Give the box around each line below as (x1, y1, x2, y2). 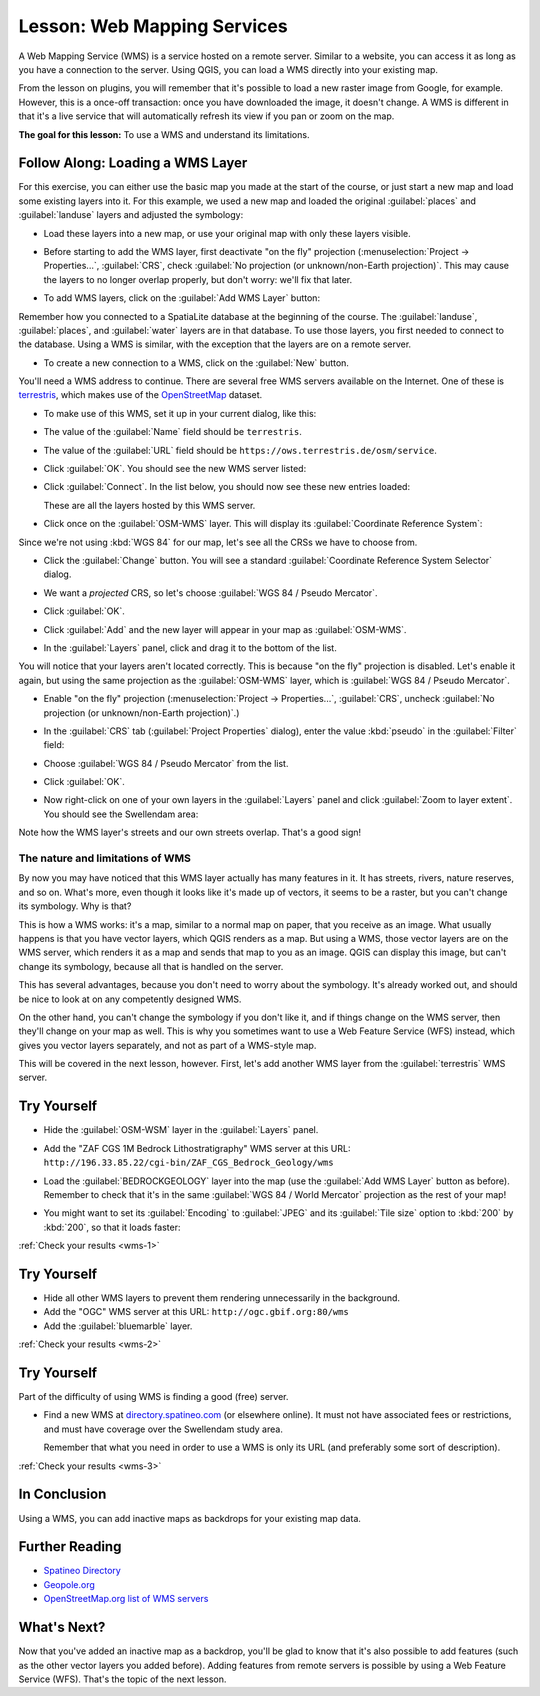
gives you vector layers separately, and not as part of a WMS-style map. (18, 1039, 317, 1051)
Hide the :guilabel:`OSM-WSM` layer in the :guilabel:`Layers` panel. (43, 1124, 319, 1136)
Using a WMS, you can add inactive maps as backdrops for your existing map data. (18, 1512, 362, 1524)
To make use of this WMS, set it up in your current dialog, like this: (43, 407, 317, 419)
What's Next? (18, 1619, 106, 1636)
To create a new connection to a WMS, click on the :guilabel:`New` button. (43, 356, 350, 369)
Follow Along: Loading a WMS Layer (18, 155, 248, 172)
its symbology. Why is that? (18, 900, 132, 912)
